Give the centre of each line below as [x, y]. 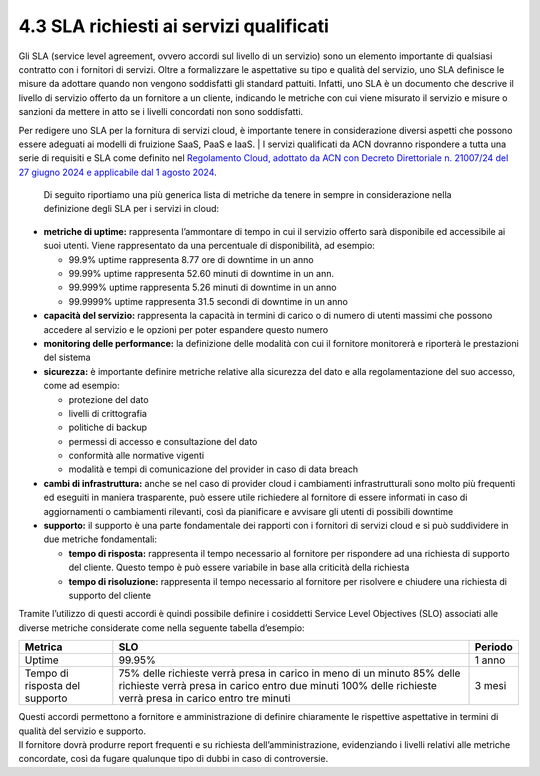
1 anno [490, 660]
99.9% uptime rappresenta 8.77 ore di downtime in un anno [191, 259]
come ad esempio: [81, 386]
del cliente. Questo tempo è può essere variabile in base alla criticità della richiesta [239, 567]
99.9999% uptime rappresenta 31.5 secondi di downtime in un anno [208, 301]
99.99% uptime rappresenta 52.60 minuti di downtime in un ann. [201, 274]
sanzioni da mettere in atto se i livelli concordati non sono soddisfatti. [161, 112]
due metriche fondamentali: [100, 539]
